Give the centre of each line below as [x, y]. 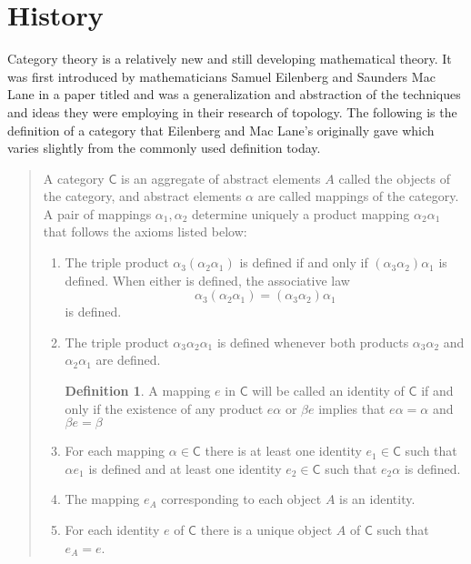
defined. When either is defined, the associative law [207, 280]
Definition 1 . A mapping [138, 391]
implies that [352, 408]
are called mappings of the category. [358, 196]
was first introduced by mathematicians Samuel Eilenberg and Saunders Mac [221, 76]
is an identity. [377, 499]
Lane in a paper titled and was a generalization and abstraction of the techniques [234, 94]
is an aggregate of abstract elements [221, 178]
